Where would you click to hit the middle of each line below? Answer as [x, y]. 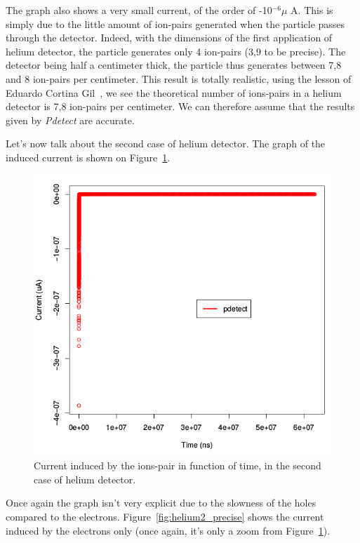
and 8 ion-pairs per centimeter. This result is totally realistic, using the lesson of [179, 78]
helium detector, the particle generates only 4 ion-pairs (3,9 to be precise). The [176, 51]
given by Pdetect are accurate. [70, 120]
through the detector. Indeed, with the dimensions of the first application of [169, 38]
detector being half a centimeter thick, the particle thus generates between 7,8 [174, 65]
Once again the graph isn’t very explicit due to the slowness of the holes [161, 503]
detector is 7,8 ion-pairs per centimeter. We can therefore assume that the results [180, 106]
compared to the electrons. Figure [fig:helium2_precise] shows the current [165, 516]
